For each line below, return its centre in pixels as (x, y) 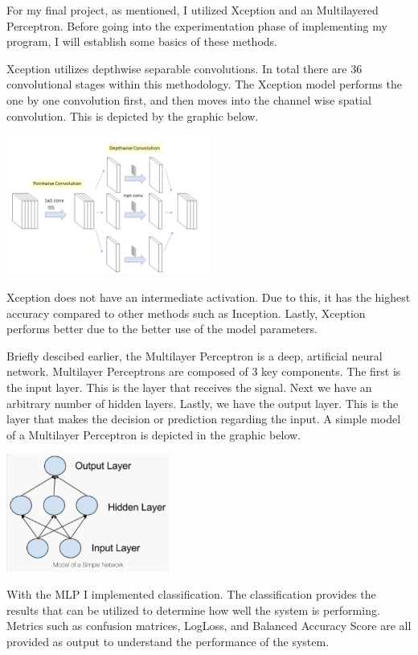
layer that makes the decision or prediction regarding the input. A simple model (204, 419)
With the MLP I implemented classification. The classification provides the (191, 594)
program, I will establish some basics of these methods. (142, 41)
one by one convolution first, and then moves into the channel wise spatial (189, 99)
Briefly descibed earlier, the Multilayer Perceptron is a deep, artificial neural (195, 355)
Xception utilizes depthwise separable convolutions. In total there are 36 (184, 68)
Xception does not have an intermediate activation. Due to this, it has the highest (209, 297)
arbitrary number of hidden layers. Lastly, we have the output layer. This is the (203, 403)
